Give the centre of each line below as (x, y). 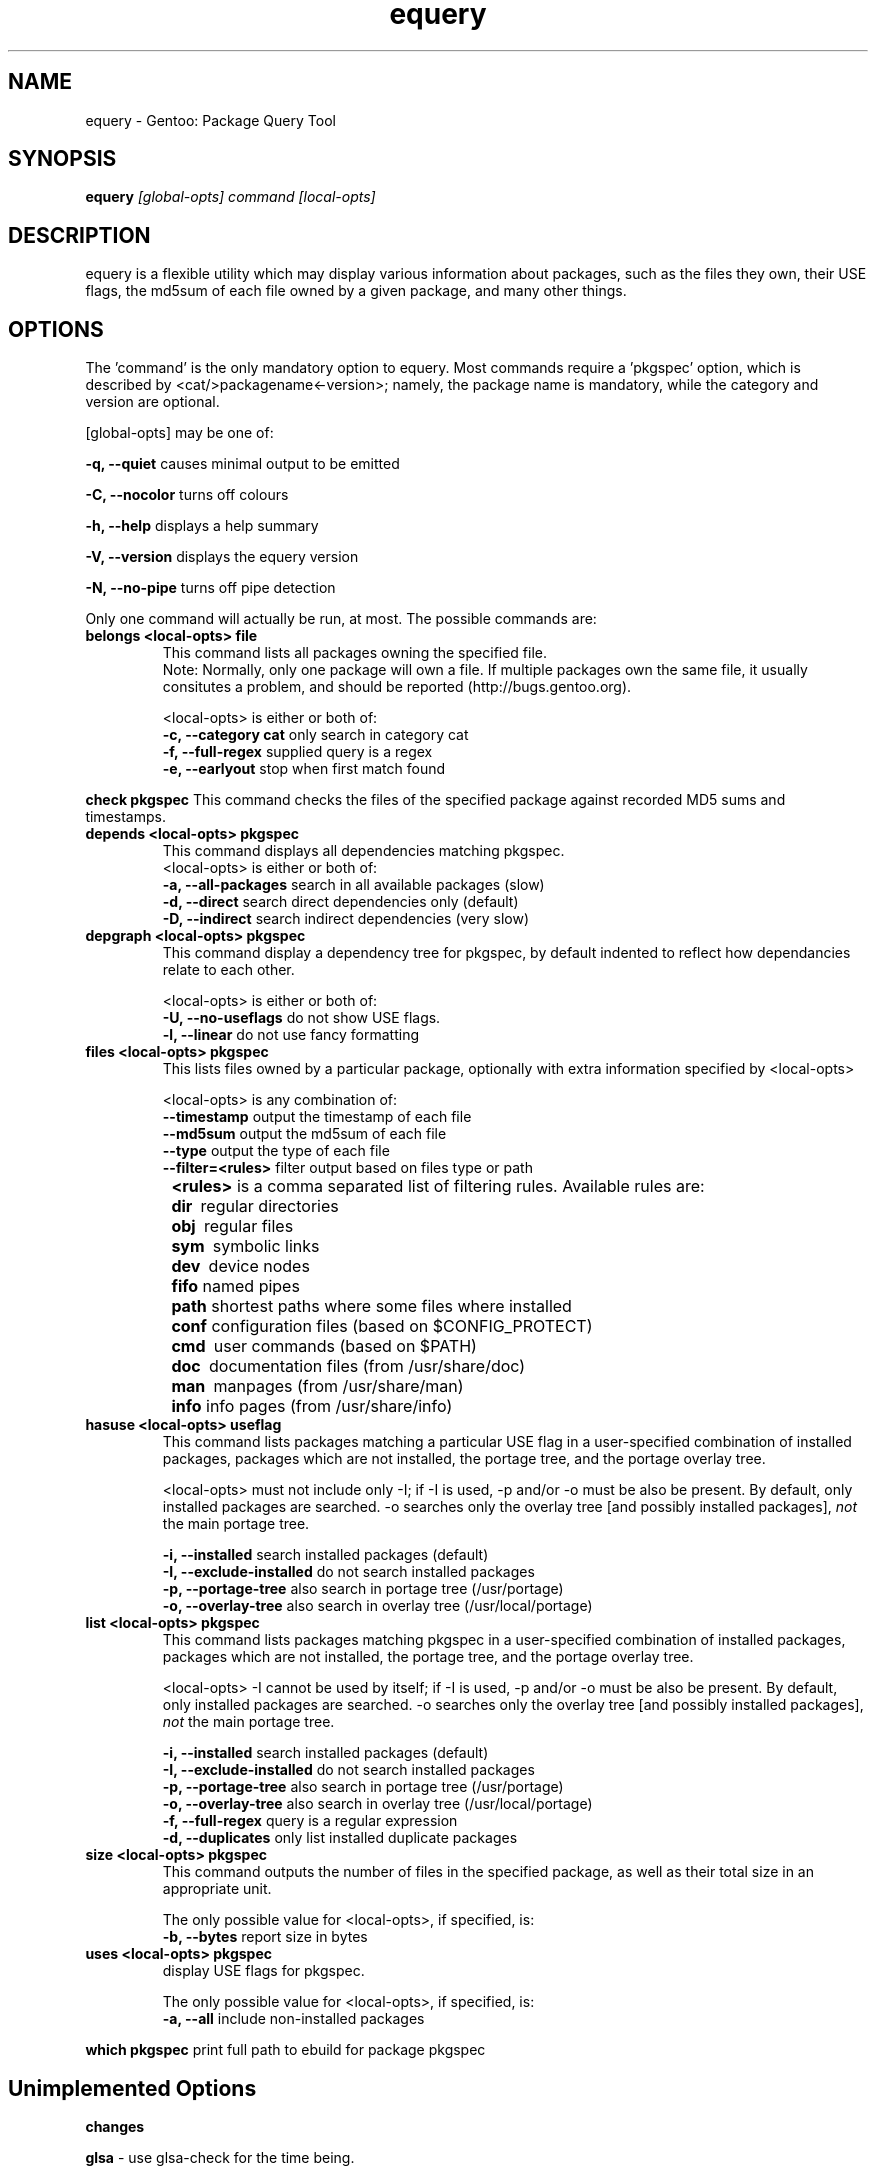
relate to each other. (228, 970)
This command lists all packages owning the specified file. (355, 653)
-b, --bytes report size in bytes (265, 1937)
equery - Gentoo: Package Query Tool (210, 120)
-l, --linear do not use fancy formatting (291, 1035)
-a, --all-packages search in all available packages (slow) (353, 885)
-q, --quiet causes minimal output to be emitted (242, 464)
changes (115, 2126)
